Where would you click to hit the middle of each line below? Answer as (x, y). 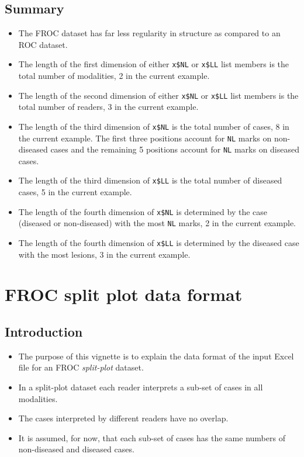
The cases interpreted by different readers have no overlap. (123, 418)
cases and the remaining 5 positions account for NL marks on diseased (175, 149)
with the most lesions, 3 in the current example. (104, 254)
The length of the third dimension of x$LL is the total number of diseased (150, 180)
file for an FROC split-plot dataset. (81, 367)
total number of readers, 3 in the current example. (108, 107)
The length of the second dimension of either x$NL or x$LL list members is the (158, 95)
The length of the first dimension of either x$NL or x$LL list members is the (154, 64)
